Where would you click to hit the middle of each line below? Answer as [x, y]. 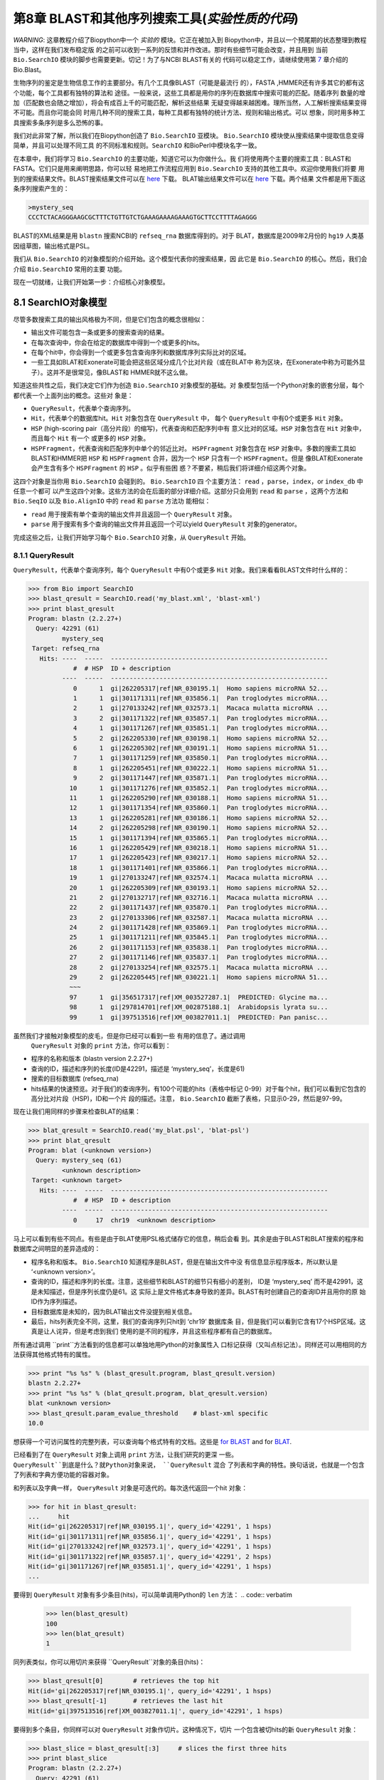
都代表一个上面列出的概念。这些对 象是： [73, 395]
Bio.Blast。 [29, 69]
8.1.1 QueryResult [44, 555]
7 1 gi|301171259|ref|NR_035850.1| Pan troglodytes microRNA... [201, 758]
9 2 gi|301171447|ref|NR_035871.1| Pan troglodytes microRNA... [201, 778]
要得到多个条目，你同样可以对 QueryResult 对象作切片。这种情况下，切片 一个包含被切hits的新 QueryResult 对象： [186, 1729]
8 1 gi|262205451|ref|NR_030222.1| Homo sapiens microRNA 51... [201, 768]
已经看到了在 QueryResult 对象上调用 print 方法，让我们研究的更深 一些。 [126, 1455]
